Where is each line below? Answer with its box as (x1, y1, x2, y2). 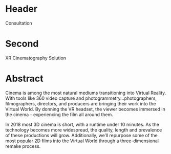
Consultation (5, 20, 32, 26)
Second (5, 38, 39, 50)
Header (5, 3, 37, 15)
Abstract (5, 73, 44, 84)
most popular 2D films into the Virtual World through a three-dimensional (5, 138, 159, 144)
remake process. (5, 143, 41, 149)
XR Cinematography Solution (5, 55, 67, 61)
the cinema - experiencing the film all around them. (5, 111, 114, 118)
